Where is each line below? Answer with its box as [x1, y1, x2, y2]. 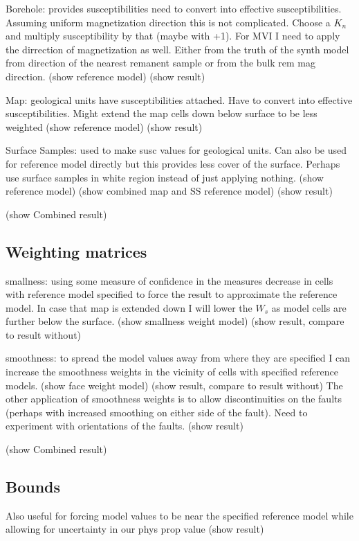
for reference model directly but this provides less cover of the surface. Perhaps [6, 156, 340, 170]
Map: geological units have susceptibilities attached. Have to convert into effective [6, 92, 353, 107]
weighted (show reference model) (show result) [6, 119, 203, 134]
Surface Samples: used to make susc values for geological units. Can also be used [6, 143, 347, 157]
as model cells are [271, 300, 347, 314]
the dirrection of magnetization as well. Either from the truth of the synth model [6, 42, 349, 56]
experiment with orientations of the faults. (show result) [6, 418, 243, 433]
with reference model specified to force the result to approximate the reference [6, 287, 338, 301]
